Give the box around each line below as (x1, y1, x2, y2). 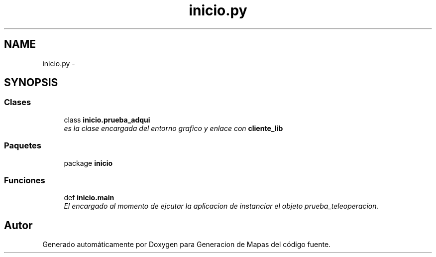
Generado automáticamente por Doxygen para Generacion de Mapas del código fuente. (42, 240, 331, 249)
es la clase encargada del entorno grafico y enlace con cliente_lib (64, 124, 283, 132)
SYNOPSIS (4, 76, 58, 89)
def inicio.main (64, 193, 114, 202)
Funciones (4, 175, 45, 185)
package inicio (64, 158, 113, 167)
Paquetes (4, 140, 41, 151)
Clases (4, 97, 31, 108)
